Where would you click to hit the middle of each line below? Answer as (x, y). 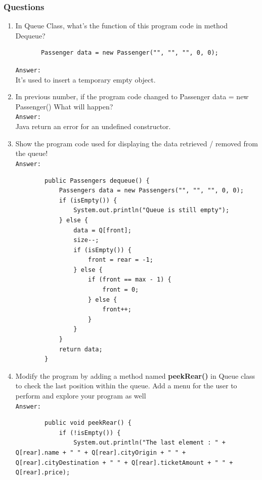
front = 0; (121, 290)
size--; (86, 240)
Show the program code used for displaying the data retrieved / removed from (137, 143)
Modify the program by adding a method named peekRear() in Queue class (135, 375)
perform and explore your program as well (81, 395)
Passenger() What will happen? (64, 106)
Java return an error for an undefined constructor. (93, 126)
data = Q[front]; (102, 230)
